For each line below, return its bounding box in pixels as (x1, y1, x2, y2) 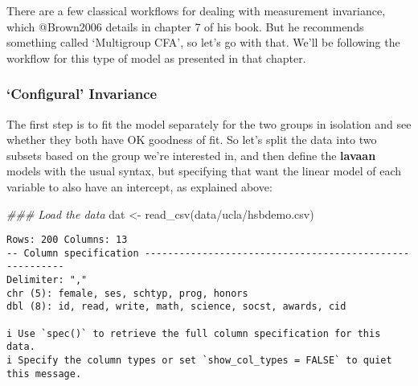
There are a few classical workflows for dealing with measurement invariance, (6, 2, 386, 18)
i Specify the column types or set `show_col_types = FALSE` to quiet (6, 355, 392, 367)
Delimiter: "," (6, 274, 88, 286)
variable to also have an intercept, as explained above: (6, 178, 273, 195)
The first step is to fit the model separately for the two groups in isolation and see (6, 115, 412, 132)
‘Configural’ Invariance (6, 84, 158, 104)
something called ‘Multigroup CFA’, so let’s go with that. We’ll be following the (6, 34, 400, 51)
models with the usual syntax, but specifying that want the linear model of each (6, 162, 402, 179)
